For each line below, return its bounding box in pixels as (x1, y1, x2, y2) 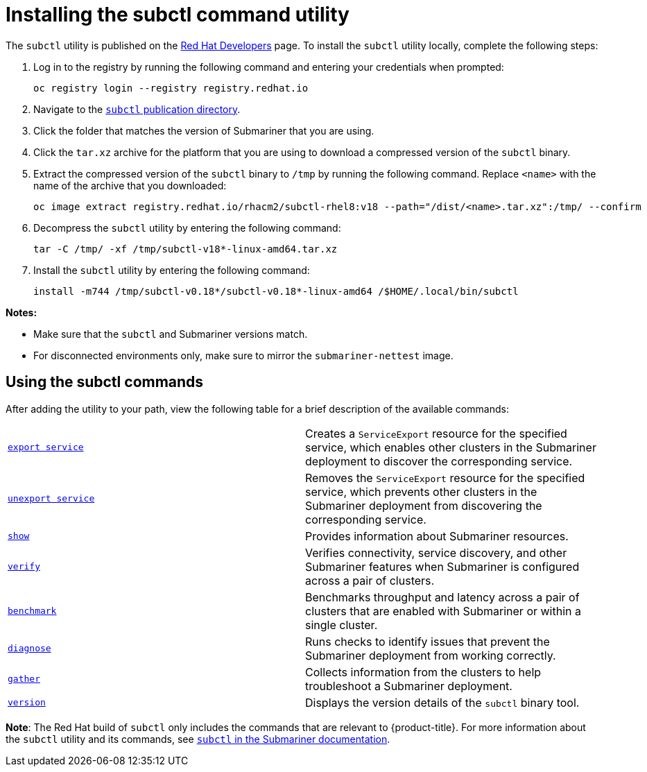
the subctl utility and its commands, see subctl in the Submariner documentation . (6, 732, 390, 745)
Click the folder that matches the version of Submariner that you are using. (33, 124, 374, 137)
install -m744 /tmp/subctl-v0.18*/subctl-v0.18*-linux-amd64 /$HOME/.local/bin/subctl (33, 285, 519, 297)
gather (8, 674, 40, 685)
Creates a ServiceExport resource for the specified (305, 426, 567, 440)
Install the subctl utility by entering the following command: (33, 264, 310, 276)
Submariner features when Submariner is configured (305, 559, 580, 574)
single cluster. (305, 617, 378, 632)
